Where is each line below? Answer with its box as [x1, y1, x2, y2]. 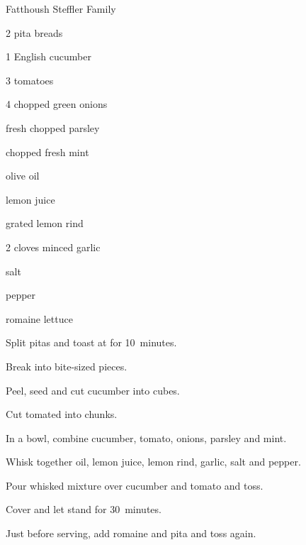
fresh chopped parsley [6, 120, 100, 135]
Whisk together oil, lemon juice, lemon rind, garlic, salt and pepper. [6, 454, 301, 469]
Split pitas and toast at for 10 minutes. [6, 335, 177, 350]
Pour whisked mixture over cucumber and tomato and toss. [6, 478, 263, 492]
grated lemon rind [6, 216, 84, 231]
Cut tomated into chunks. [6, 407, 118, 422]
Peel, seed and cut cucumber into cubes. [6, 382, 180, 397]
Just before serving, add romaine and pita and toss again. [6, 526, 256, 541]
